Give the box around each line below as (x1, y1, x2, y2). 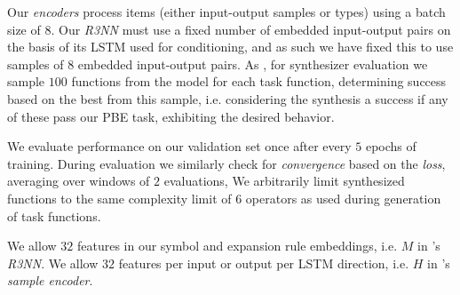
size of (7, 20, 41, 38)
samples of (7, 54, 64, 73)
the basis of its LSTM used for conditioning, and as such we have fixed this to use (7, 37, 454, 56)
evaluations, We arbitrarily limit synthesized (163, 171, 405, 190)
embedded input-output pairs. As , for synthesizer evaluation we (77, 54, 428, 73)
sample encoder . (7, 271, 93, 290)
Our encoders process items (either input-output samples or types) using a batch (7, 3, 446, 20)
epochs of (365, 137, 416, 155)
